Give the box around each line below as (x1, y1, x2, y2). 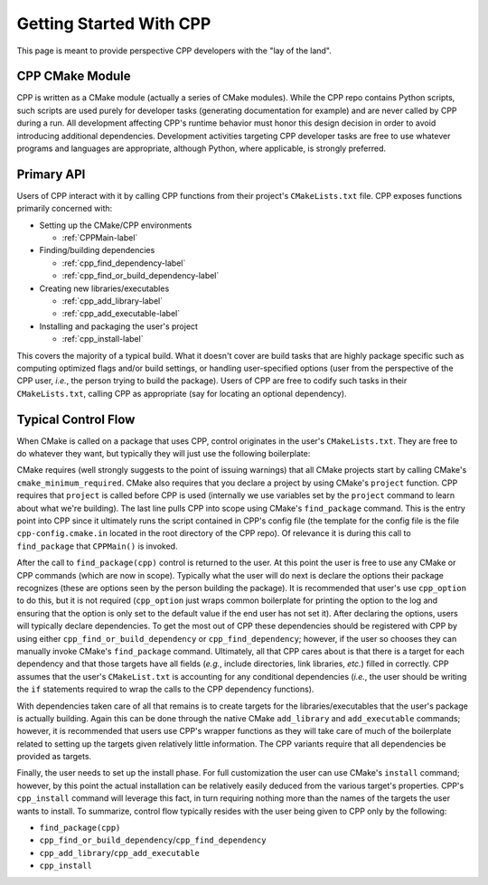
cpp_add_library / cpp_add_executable (39, 847, 201, 858)
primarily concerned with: (16, 203, 113, 214)
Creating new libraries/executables (39, 283, 170, 294)
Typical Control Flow (16, 411, 136, 427)
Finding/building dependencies (39, 245, 155, 256)
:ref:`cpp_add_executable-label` (61, 308, 181, 319)
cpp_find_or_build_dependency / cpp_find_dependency (39, 834, 267, 845)
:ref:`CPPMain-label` (61, 232, 138, 243)
